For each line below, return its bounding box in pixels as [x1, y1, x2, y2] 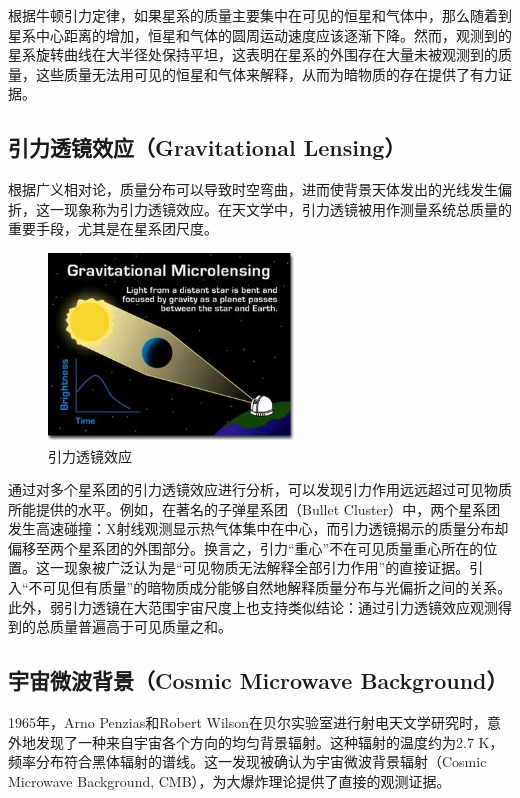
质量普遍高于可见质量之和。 [49, 616, 232, 637]
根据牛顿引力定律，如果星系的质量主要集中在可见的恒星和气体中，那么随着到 [8, 5, 512, 25]
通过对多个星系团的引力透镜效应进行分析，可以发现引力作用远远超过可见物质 [8, 479, 512, 500]
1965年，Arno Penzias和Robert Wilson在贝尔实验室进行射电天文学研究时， [8, 712, 487, 733]
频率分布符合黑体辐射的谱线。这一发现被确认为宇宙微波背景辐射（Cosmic [8, 751, 487, 772]
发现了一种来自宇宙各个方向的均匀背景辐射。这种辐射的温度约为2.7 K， [35, 731, 504, 752]
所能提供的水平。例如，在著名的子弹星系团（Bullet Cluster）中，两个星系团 [8, 498, 501, 519]
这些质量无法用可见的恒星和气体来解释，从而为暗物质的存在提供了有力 [35, 63, 498, 84]
